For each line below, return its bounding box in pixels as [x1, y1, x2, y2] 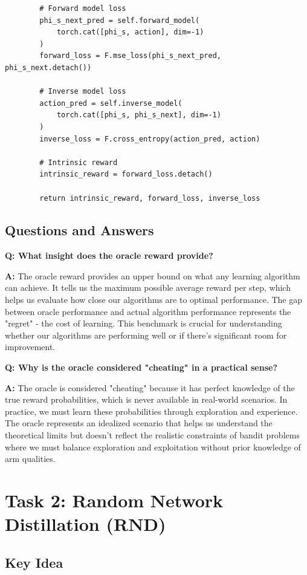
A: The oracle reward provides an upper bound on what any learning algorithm [5, 269, 300, 282]
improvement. [5, 340, 56, 353]
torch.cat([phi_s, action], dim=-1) [56, 28, 204, 37]
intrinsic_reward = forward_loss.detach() [39, 170, 213, 179]
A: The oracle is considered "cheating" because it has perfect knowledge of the [5, 381, 295, 394]
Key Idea [5, 553, 63, 571]
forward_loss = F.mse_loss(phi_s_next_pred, [39, 51, 221, 60]
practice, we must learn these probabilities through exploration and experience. [5, 404, 298, 417]
